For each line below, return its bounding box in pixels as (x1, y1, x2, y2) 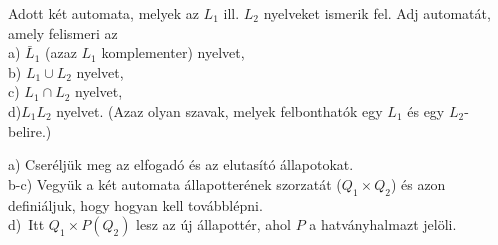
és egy (407, 100, 445, 121)
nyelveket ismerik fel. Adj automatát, (263, 3, 491, 23)
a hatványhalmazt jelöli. (309, 214, 457, 235)
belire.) (8, 120, 52, 141)
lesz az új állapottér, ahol (136, 214, 291, 235)
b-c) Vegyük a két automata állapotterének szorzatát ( (8, 173, 342, 194)
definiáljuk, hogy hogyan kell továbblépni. (8, 194, 263, 215)
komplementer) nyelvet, (101, 42, 245, 63)
